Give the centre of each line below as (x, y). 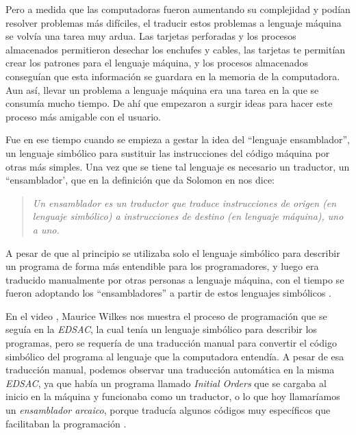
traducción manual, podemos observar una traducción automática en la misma (170, 370)
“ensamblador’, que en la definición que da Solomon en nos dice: (140, 180)
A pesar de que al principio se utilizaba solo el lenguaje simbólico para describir (173, 252)
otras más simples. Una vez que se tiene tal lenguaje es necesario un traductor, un (178, 166)
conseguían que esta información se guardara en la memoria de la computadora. (173, 76)
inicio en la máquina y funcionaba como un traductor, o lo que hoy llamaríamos (173, 396)
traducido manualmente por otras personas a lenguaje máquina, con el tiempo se (175, 279)
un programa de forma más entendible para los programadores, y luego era (162, 266)
